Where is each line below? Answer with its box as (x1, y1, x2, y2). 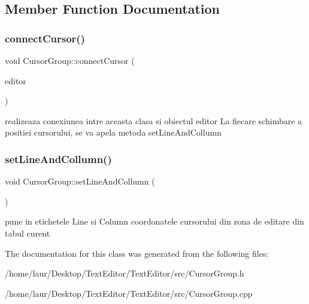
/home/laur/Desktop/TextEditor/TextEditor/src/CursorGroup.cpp (5, 287, 253, 299)
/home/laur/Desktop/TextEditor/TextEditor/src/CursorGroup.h (5, 267, 244, 280)
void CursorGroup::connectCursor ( (5, 54, 135, 66)
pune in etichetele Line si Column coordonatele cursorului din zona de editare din (5, 215, 304, 228)
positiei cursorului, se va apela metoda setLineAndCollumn (5, 126, 222, 139)
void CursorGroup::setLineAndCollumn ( (5, 175, 155, 188)
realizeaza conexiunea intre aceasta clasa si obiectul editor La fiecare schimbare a (5, 114, 302, 127)
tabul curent (5, 226, 50, 239)
